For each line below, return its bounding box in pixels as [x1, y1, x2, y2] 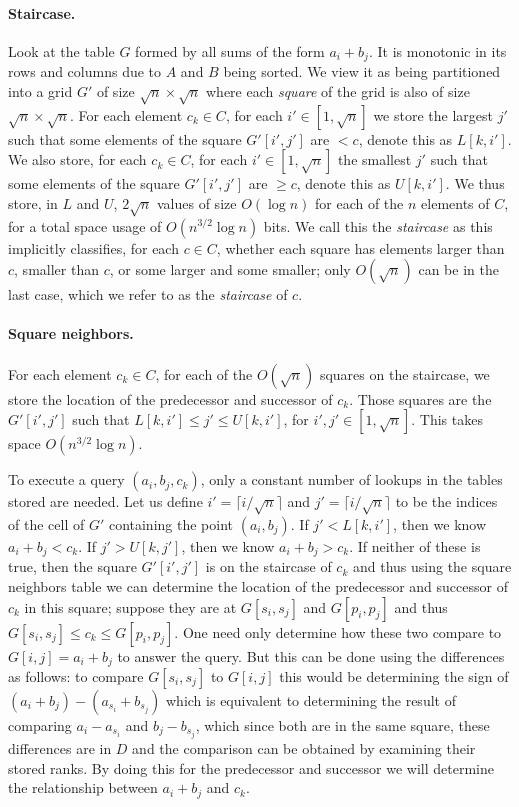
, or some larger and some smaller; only [109, 259, 351, 280]
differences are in [8, 738, 112, 759]
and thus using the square [352, 556, 512, 577]
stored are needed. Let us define [8, 491, 203, 512]
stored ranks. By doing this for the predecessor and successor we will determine [8, 757, 494, 778]
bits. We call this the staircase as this [263, 215, 493, 236]
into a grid [8, 80, 73, 101]
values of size [156, 192, 237, 213]
